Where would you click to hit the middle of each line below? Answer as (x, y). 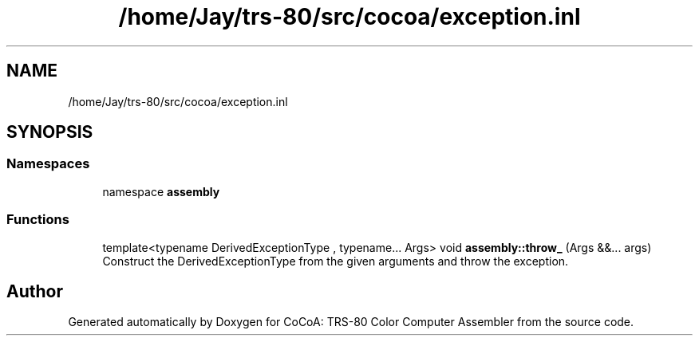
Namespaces (48, 164)
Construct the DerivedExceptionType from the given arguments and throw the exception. (336, 261)
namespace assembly (161, 191)
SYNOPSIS (50, 132)
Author (35, 291)
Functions (38, 220)
